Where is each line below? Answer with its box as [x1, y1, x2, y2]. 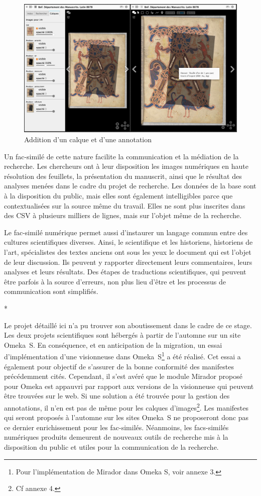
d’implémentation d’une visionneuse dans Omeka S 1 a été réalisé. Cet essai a [4, 350, 241, 361]
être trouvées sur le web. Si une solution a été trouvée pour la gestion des [4, 390, 230, 401]
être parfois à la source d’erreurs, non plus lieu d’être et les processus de [4, 276, 226, 286]
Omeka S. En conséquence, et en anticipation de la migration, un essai [4, 339, 222, 350]
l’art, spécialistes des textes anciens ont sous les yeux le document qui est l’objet [4, 247, 251, 257]
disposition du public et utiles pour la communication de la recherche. [4, 442, 219, 452]
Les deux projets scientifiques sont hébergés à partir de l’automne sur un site [4, 330, 241, 340]
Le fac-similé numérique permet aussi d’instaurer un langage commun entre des [4, 227, 248, 237]
